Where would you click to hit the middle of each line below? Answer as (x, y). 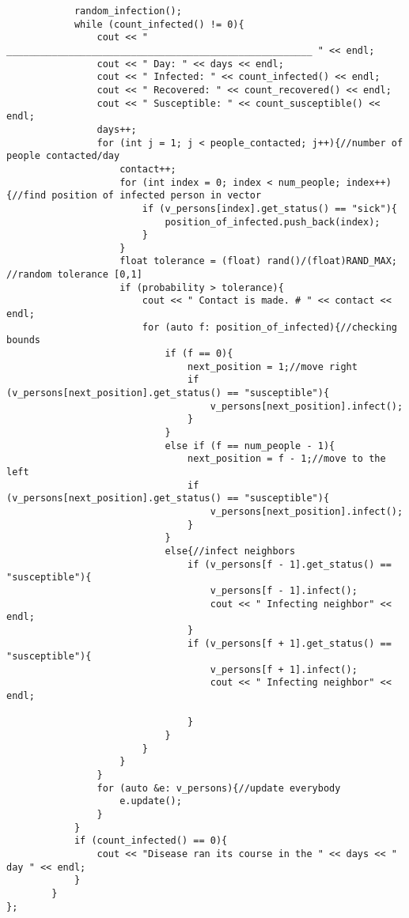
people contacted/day (63, 156)
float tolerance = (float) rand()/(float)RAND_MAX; (258, 261)
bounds (23, 340)
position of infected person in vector (157, 196)
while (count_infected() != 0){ (159, 24)
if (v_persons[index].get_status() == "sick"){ (269, 208)
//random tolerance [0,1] (74, 275)
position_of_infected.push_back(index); (273, 222)
